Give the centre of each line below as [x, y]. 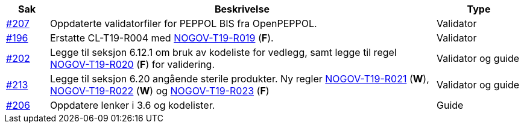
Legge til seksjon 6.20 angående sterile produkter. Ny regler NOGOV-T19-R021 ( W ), [239, 79]
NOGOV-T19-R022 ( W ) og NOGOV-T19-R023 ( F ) [159, 91]
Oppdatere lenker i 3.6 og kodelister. [132, 105]
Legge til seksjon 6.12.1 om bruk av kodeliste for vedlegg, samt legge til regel [223, 52]
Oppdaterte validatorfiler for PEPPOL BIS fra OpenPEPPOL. [183, 23]
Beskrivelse [242, 9]
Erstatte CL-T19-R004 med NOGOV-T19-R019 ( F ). [162, 38]
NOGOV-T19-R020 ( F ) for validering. [132, 64]
